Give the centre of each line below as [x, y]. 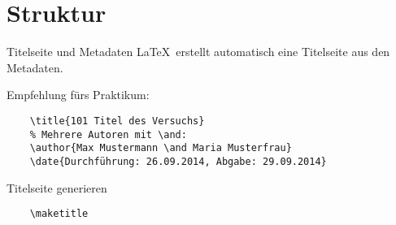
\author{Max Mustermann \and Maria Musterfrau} [161, 148]
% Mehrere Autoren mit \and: [108, 134]
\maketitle [59, 214]
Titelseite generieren [57, 187]
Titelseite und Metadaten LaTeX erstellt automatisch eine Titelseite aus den [198, 52]
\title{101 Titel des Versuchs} [117, 121]
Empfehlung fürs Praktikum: [78, 95]
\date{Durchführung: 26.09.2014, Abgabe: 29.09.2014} [178, 161]
